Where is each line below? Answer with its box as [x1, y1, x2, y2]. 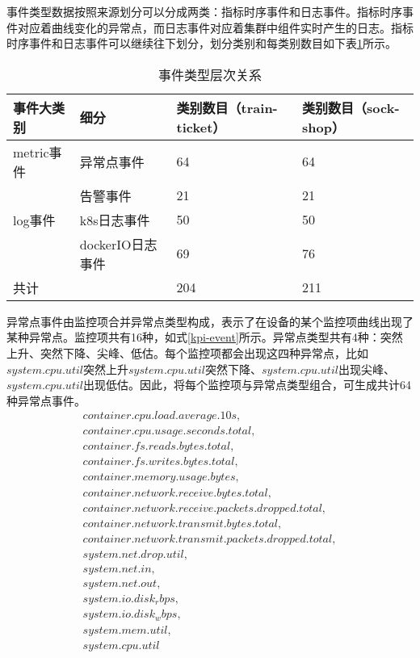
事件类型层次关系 [157, 65, 262, 84]
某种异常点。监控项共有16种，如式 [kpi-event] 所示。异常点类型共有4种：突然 [6, 329, 403, 346]
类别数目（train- [176, 98, 278, 117]
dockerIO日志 [79, 234, 157, 254]
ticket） [176, 117, 226, 136]
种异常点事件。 [6, 392, 86, 409]
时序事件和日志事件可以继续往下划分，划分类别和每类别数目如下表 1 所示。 [6, 35, 397, 52]
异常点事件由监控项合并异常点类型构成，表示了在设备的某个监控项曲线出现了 [6, 312, 414, 329]
